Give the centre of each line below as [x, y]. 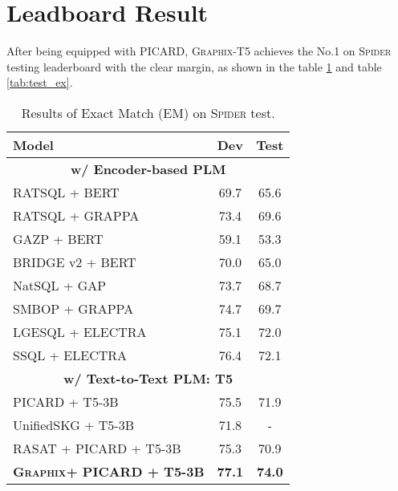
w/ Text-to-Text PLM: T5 [148, 378]
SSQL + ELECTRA [70, 355]
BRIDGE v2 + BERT [75, 262]
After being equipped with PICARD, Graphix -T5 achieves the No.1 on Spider [199, 51]
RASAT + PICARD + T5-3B [97, 448]
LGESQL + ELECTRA [80, 331]
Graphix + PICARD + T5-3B [109, 471]
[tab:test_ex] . [40, 82]
